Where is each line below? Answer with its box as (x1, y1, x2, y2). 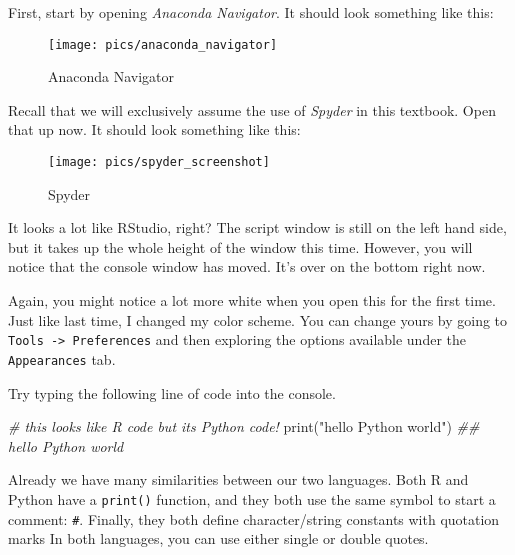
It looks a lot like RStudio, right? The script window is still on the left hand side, (8, 217, 507, 238)
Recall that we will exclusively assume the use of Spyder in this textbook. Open (8, 99, 496, 120)
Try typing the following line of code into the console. (8, 382, 336, 403)
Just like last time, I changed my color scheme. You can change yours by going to (8, 309, 508, 330)
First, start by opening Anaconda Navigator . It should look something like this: (8, 2, 494, 22)
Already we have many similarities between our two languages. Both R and (8, 469, 469, 490)
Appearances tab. (8, 348, 116, 369)
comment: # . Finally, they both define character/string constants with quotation (8, 508, 500, 529)
